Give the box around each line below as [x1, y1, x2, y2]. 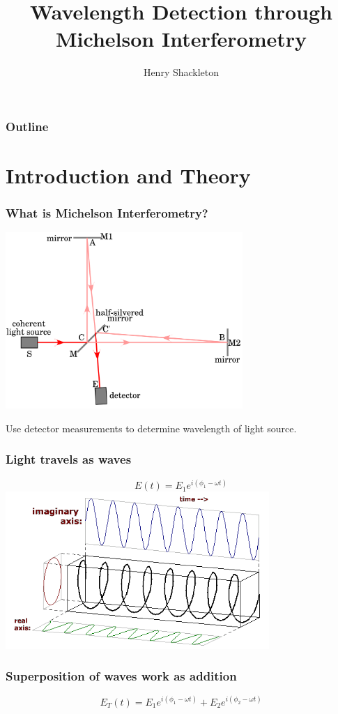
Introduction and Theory [6, 161, 251, 190]
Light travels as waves [6, 450, 132, 468]
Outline [6, 117, 49, 135]
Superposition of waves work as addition [6, 667, 237, 685]
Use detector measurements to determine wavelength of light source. [6, 420, 297, 435]
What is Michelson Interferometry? [6, 204, 208, 222]
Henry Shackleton [143, 65, 220, 79]
